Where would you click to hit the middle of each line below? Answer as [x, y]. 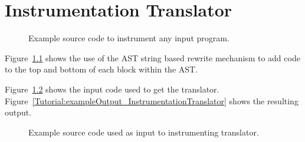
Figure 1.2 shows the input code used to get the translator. [112, 89]
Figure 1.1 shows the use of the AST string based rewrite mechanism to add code [152, 57]
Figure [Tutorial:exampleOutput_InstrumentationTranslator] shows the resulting [152, 100]
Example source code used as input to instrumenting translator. [144, 132]
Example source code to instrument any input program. [129, 38]
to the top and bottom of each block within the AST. [101, 69]
